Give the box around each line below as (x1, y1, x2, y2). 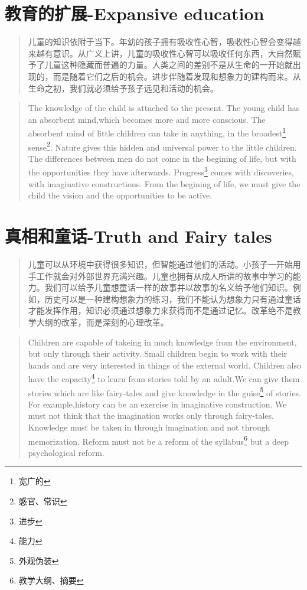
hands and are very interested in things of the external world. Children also (28, 358, 301, 371)
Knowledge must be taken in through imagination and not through (28, 421, 270, 433)
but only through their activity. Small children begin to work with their (28, 347, 288, 360)
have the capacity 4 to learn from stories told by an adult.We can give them (28, 371, 300, 384)
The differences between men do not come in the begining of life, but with (28, 152, 296, 164)
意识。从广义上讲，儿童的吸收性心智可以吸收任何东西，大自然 (53, 47, 293, 59)
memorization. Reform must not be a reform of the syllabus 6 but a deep (28, 433, 289, 447)
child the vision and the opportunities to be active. (28, 189, 213, 201)
